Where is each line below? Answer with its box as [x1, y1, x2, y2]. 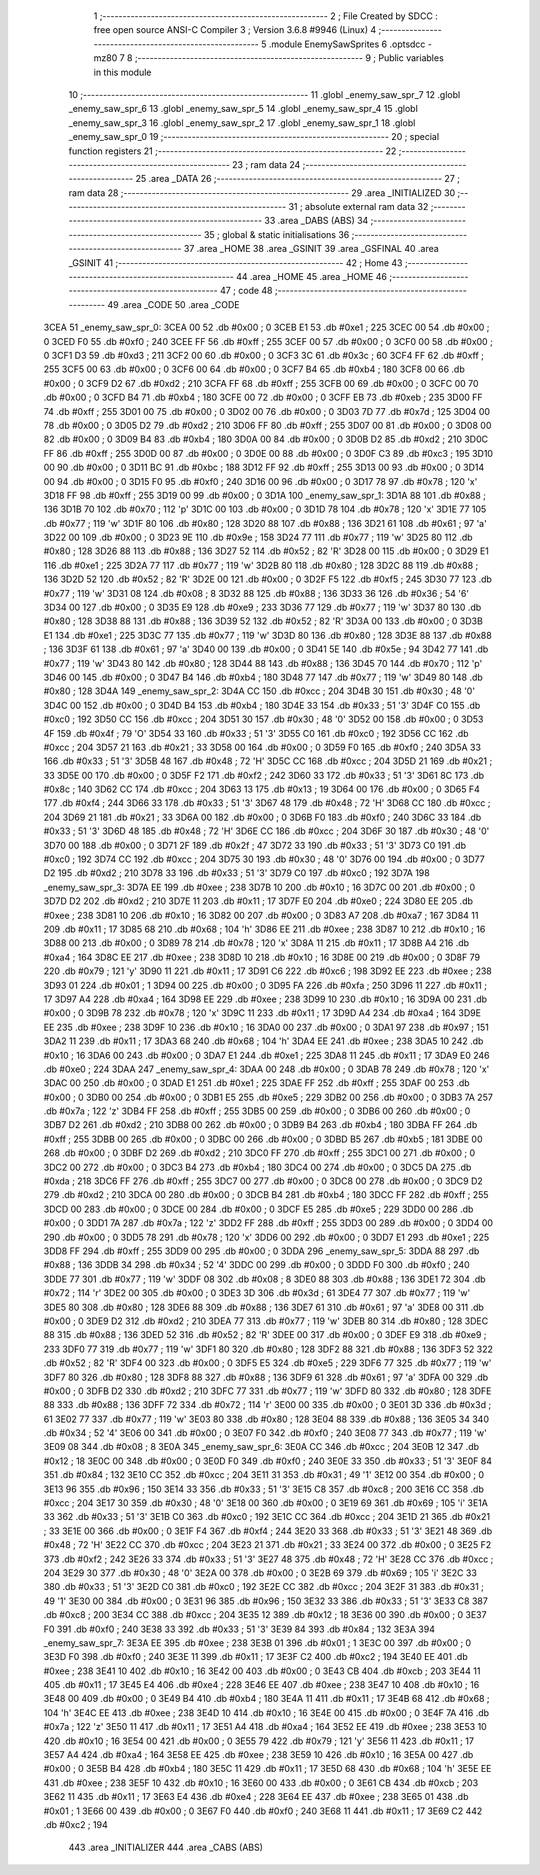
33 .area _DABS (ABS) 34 [264, 215, 369, 227]
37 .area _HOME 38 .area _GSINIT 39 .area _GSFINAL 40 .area [183, 243, 439, 255]
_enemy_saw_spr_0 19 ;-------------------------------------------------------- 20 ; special [68, 131, 440, 143]
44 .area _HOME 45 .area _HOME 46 [235, 271, 387, 283]
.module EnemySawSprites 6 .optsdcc [268, 38, 426, 50]
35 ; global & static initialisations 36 [203, 228, 350, 240]
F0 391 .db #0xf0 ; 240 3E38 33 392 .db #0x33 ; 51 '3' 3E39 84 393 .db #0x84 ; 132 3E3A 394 [43, 1623, 435, 1635]
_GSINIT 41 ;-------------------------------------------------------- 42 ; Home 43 [68, 256, 404, 269]
